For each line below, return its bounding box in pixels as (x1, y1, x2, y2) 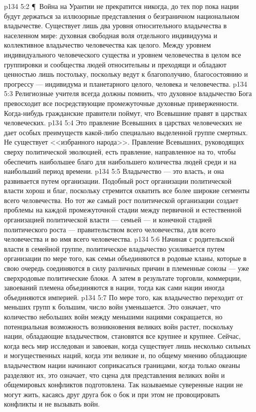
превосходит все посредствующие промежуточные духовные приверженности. (4, 98, 239, 108)
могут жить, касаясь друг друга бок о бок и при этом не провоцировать (4, 389, 220, 399)
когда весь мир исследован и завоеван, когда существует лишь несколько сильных (4, 340, 251, 351)
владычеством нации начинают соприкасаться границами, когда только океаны (4, 360, 240, 370)
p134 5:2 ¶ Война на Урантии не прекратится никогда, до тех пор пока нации (4, 1, 239, 11)
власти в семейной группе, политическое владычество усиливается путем (4, 243, 225, 254)
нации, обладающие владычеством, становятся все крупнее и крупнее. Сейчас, (4, 331, 241, 341)
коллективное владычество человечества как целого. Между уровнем (4, 40, 211, 50)
